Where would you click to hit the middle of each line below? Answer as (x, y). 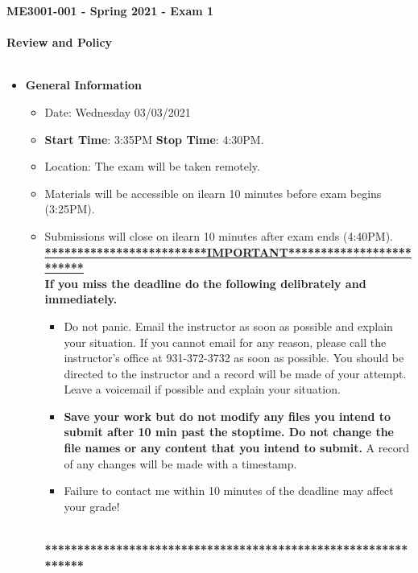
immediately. (81, 299)
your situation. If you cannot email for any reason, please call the (225, 342)
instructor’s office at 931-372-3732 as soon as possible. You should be (234, 358)
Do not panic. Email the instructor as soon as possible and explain (228, 326)
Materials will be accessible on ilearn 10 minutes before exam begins (213, 193)
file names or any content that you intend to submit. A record (236, 448)
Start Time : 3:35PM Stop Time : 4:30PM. (154, 139)
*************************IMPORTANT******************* (228, 251)
